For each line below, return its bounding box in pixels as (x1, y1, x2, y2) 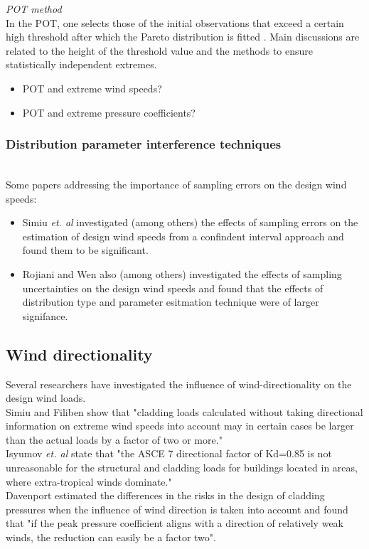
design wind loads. (6, 390, 86, 405)
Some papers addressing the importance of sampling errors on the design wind (6, 176, 347, 191)
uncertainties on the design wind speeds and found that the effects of (22, 280, 323, 295)
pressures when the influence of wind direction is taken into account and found (6, 501, 348, 516)
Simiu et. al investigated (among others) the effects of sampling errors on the (22, 215, 358, 230)
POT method (6, 1, 62, 16)
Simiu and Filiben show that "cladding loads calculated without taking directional (6, 404, 363, 419)
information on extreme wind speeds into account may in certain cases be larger (6, 418, 354, 433)
